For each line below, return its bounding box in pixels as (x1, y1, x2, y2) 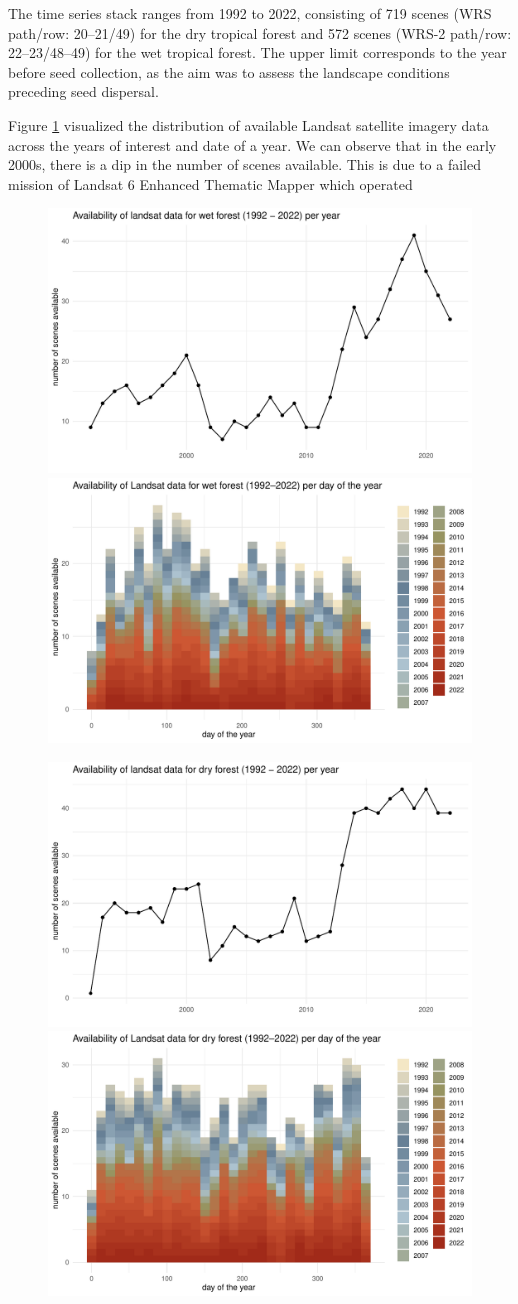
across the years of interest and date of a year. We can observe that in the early (8, 134, 497, 155)
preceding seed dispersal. (8, 81, 159, 102)
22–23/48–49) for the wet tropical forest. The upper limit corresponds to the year (8, 42, 507, 63)
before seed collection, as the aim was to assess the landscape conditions (8, 61, 450, 82)
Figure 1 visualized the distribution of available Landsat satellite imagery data (8, 114, 489, 135)
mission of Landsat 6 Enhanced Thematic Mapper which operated (8, 173, 413, 194)
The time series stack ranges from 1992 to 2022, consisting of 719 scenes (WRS (8, 3, 492, 23)
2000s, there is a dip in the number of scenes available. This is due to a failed (8, 154, 482, 175)
